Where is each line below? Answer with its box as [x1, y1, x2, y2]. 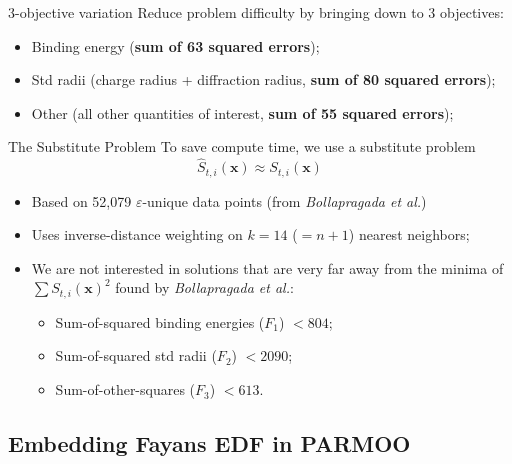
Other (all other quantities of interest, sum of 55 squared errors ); [31, 102, 454, 123]
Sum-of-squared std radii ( [55, 345, 217, 366]
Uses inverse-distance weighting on [31, 224, 243, 245]
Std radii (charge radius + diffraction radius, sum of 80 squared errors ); [31, 69, 496, 90]
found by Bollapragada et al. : [115, 277, 294, 298]
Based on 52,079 [31, 190, 132, 211]
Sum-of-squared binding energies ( [55, 311, 265, 332]
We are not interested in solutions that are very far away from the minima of [31, 257, 504, 278]
